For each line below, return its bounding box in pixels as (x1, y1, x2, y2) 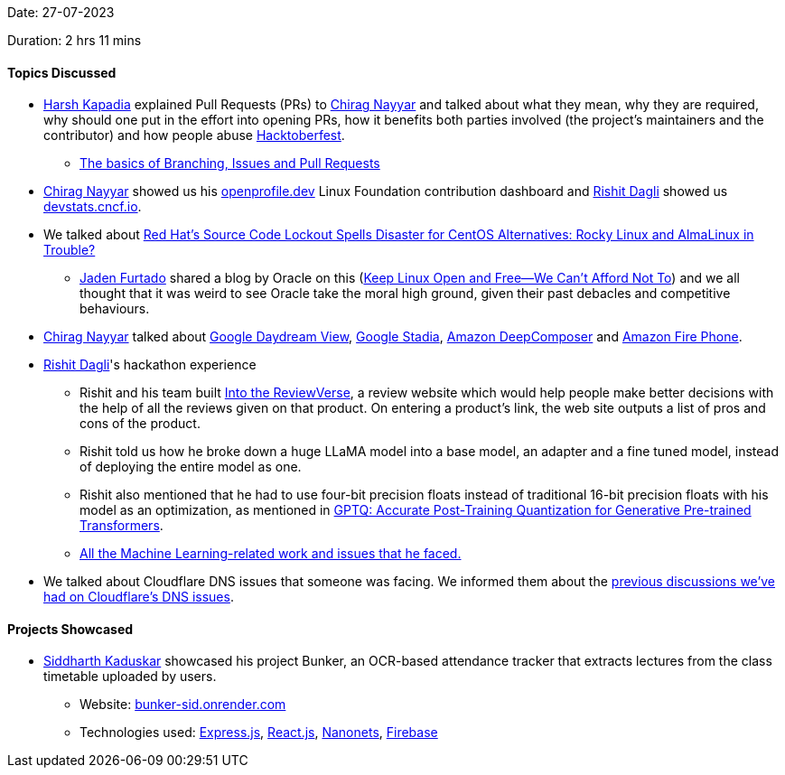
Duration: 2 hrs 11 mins (7, 33, 142, 48)
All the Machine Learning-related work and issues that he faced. (79, 546, 462, 562)
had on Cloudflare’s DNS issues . (43, 589, 234, 605)
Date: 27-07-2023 (7, 5, 115, 20)
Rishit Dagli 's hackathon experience (43, 357, 257, 373)
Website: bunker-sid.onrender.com (79, 696, 286, 713)
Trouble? (43, 242, 96, 258)
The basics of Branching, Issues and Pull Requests (79, 155, 380, 172)
